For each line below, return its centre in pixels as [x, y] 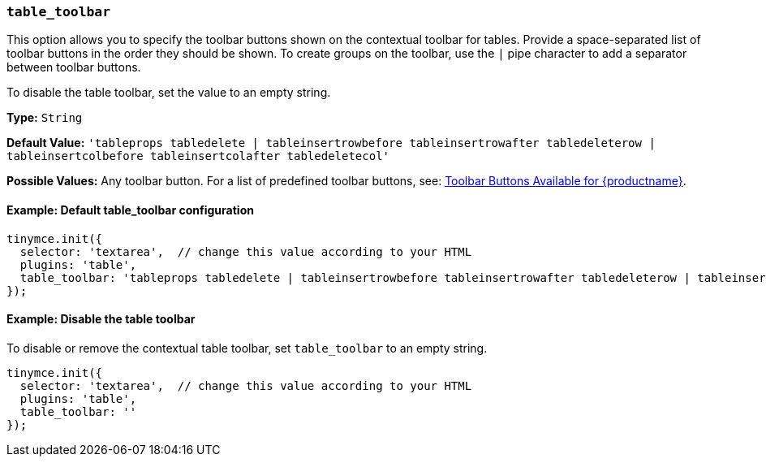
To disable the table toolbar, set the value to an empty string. [169, 93]
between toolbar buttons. [74, 67]
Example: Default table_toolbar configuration [130, 210]
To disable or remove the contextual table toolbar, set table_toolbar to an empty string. [247, 348]
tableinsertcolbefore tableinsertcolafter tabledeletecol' [198, 156]
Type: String [45, 118]
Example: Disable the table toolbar [101, 319]
